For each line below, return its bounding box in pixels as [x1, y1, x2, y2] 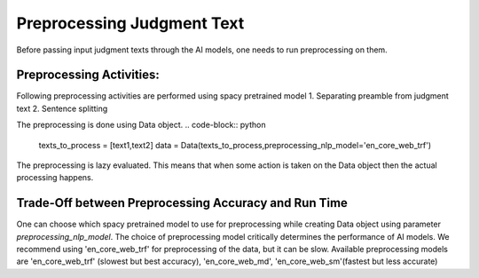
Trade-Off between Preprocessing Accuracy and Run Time [16, 195, 348, 210]
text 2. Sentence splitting [16, 103, 108, 114]
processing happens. [16, 172, 94, 183]
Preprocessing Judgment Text [16, 13, 245, 33]
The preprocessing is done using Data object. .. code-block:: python [16, 120, 266, 131]
